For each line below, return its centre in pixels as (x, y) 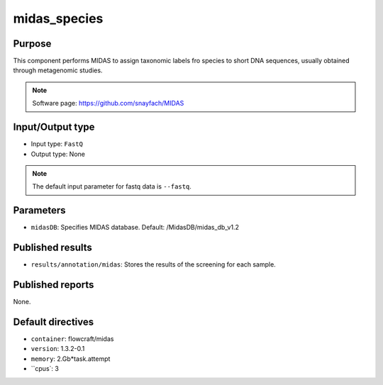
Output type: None (58, 154)
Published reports (54, 285)
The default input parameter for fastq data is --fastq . (112, 186)
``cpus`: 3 (45, 369)
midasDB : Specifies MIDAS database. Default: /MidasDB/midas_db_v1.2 (135, 228)
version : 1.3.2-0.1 (58, 349)
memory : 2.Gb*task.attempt (71, 359)
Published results (52, 248)
